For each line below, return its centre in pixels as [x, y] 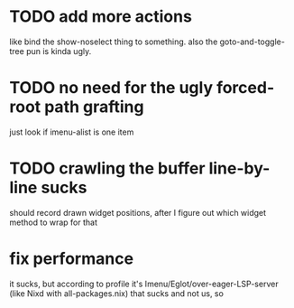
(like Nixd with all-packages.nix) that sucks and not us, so [116, 293]
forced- [245, 88]
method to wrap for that [53, 222]
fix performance [71, 258]
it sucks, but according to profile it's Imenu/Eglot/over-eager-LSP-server [144, 284]
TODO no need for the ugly [111, 88]
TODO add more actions [101, 17]
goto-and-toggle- [253, 42]
